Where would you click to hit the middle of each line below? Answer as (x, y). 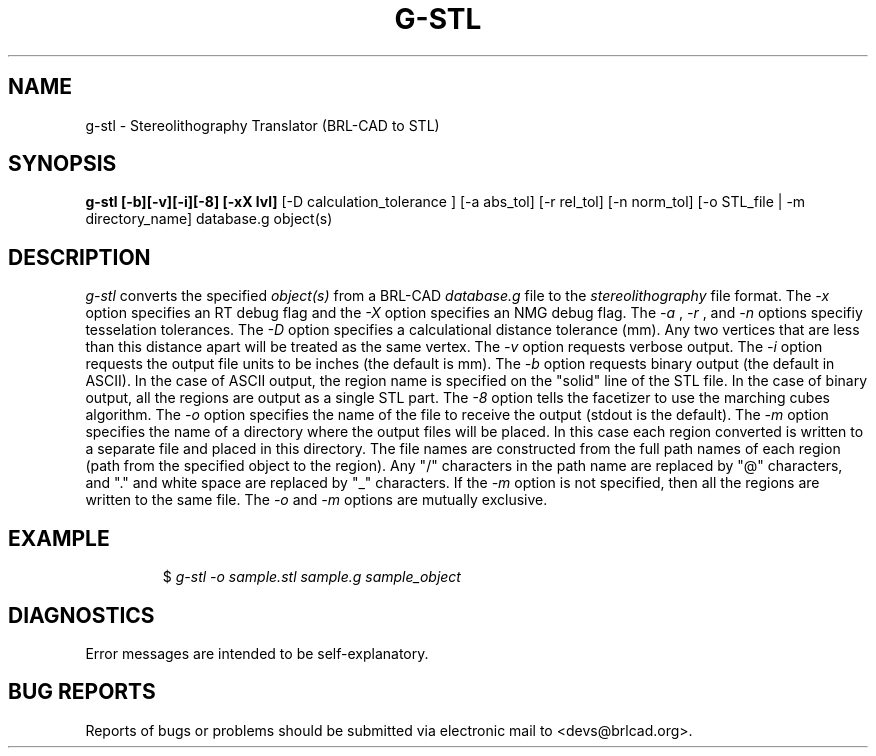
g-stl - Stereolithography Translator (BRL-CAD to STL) (262, 125)
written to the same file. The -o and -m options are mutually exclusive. (316, 500)
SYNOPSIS (62, 164)
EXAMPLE (59, 538)
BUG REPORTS (82, 692)
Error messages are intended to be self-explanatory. (257, 653)
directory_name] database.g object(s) (209, 219)
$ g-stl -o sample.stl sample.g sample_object (311, 577)
